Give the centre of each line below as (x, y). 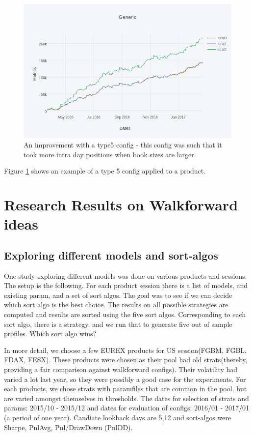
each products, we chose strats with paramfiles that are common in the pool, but (126, 389)
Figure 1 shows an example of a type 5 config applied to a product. (105, 171)
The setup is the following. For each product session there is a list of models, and (126, 285)
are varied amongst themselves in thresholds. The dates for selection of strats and (126, 398)
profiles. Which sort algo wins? (50, 334)
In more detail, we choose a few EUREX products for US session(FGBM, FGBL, (125, 350)
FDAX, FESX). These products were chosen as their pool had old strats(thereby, (126, 360)
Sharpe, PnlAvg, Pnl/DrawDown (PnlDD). (68, 427)
